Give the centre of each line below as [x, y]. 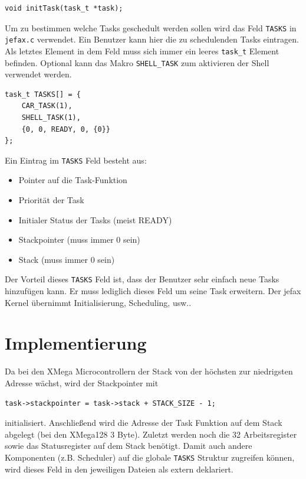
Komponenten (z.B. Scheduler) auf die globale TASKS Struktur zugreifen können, [150, 457]
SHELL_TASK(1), [51, 118]
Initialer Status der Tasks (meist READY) [95, 219]
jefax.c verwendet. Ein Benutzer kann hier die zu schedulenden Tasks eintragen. [152, 39]
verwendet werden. [38, 74]
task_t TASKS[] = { [43, 94]
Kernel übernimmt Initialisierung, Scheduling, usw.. [98, 302]
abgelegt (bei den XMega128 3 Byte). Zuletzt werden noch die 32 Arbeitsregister [151, 434]
